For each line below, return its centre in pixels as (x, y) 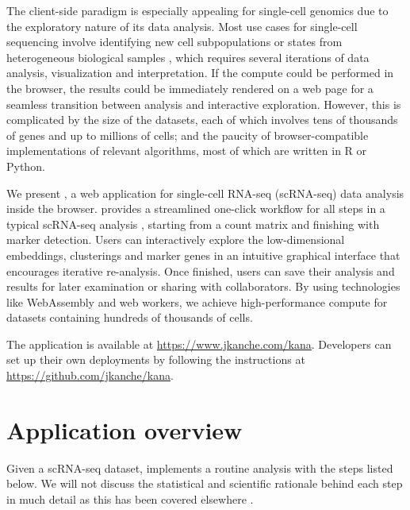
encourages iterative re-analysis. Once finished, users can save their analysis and (201, 270)
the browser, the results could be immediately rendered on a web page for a (190, 88)
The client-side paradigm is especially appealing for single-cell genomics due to (197, 10)
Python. (26, 166)
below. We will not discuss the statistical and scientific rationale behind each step (205, 483)
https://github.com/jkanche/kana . (90, 375)
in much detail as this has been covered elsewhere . (130, 498)
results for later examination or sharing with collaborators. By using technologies (203, 286)
